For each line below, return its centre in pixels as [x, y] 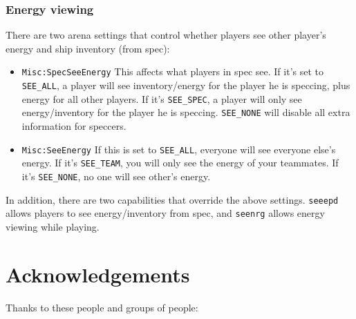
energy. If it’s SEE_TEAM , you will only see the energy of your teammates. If [180, 163]
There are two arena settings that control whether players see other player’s [166, 35]
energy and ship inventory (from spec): [88, 48]
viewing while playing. [53, 226]
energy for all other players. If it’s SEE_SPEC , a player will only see [162, 98]
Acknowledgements [98, 274]
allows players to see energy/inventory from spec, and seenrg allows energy [165, 213]
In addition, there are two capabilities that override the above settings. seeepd [172, 199]
